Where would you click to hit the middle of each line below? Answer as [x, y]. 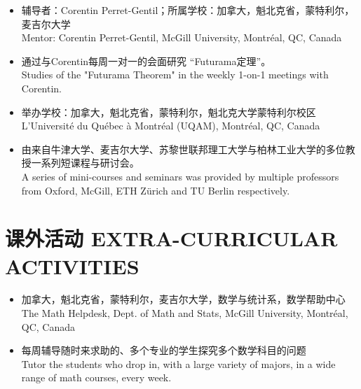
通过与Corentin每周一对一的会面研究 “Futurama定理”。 [146, 61]
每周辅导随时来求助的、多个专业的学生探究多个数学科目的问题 [164, 350]
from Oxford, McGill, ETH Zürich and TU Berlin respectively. [156, 190]
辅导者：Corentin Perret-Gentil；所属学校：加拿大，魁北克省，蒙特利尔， [188, 10]
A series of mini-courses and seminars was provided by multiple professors [180, 176]
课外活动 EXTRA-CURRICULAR [171, 238]
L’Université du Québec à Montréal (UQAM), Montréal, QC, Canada [171, 126]
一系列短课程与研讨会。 [85, 163]
